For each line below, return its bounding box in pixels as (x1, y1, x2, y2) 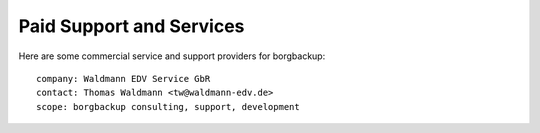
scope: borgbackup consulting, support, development (36, 101, 300, 112)
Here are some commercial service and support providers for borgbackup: (18, 50, 326, 62)
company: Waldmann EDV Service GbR (36, 73, 211, 84)
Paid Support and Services (18, 15, 245, 37)
